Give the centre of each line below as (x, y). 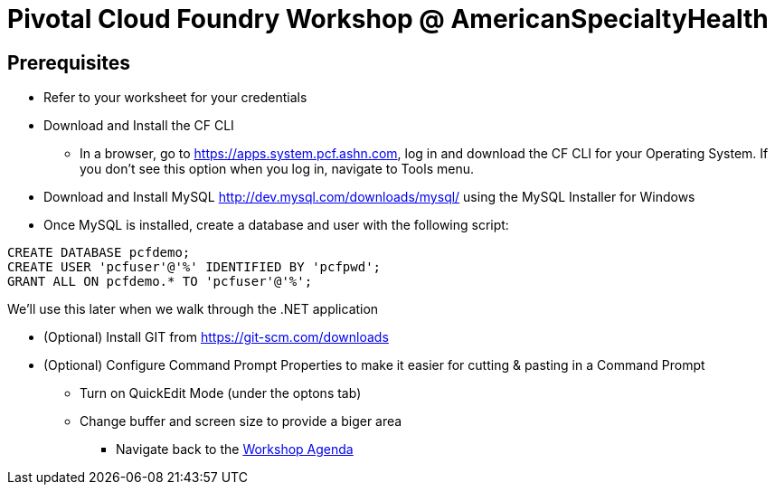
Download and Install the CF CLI (139, 126)
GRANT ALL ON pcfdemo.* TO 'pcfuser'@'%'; (160, 282)
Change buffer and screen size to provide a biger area (241, 421)
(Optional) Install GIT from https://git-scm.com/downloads (216, 337)
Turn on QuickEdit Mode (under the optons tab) (221, 393)
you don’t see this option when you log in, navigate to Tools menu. (277, 169)
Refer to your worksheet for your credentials (175, 98)
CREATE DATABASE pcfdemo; (99, 253)
